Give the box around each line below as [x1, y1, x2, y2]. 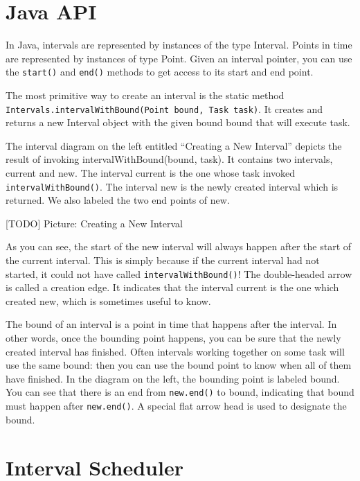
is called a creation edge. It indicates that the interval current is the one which [6, 280, 339, 295]
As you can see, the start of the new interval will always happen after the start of [6, 239, 352, 254]
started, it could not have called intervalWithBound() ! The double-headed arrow [6, 266, 352, 281]
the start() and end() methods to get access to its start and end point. [6, 64, 314, 79]
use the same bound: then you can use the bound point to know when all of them [6, 358, 352, 372]
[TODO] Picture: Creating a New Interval [6, 216, 183, 230]
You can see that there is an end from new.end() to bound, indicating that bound [6, 385, 354, 399]
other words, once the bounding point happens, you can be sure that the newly [6, 331, 341, 345]
